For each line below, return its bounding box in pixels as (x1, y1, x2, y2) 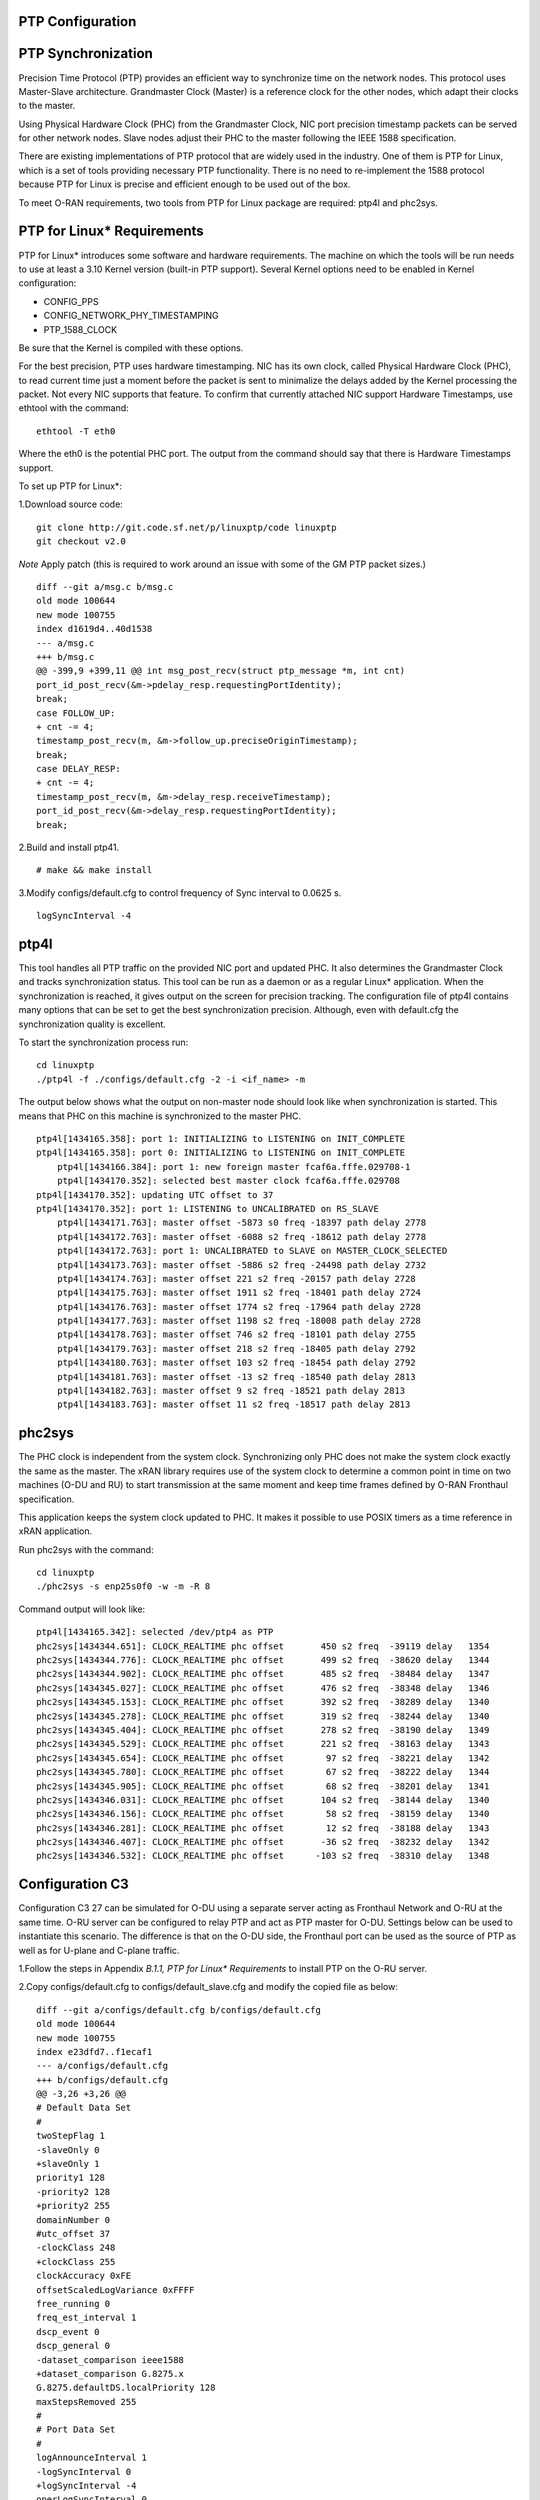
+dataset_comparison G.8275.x (36, 2368, 185, 2379)
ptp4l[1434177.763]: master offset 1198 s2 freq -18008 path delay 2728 (56, 1315, 422, 1327)
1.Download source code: (18, 498, 124, 510)
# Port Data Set (36, 2424, 116, 2435)
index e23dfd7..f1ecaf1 (36, 2046, 153, 2057)
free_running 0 (36, 2298, 111, 2309)
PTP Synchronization (18, 45, 154, 62)
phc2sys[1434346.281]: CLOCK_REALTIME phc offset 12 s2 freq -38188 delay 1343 (36, 1822, 490, 1834)
